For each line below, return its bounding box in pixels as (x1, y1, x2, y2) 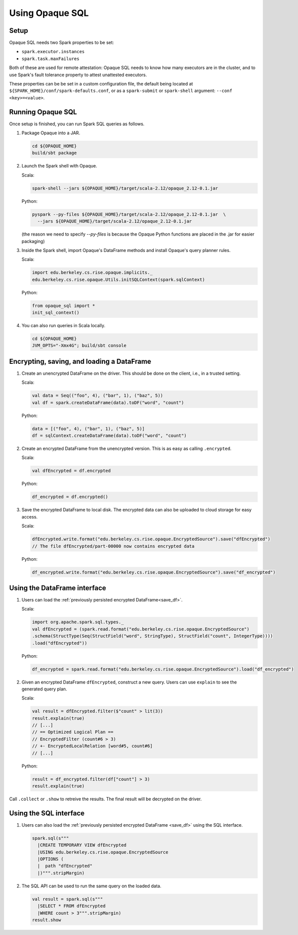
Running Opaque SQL (9, 107, 77, 116)
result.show (32, 917, 62, 923)
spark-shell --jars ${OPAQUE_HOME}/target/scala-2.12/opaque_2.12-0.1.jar (32, 185, 219, 191)
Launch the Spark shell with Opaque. (21, 163, 97, 169)
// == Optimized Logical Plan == (32, 729, 114, 735)
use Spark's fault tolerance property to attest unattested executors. (9, 72, 147, 78)
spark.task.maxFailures (21, 56, 79, 62)
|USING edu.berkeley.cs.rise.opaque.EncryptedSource (37, 849, 168, 855)
